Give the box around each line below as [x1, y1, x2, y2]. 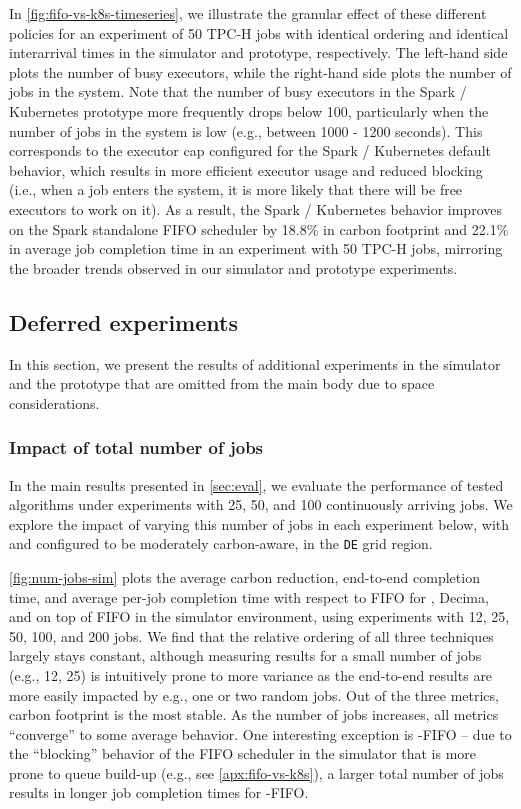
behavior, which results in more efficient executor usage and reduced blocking [9, 159, 483, 180]
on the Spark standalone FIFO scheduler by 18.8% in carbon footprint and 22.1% [9, 218, 509, 239]
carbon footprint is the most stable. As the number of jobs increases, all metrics [9, 704, 499, 725]
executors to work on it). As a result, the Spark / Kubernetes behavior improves [9, 198, 502, 219]
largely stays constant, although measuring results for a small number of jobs [9, 645, 482, 666]
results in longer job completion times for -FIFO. [9, 782, 309, 803]
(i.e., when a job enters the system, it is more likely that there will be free [9, 179, 463, 200]
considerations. [9, 392, 100, 413]
